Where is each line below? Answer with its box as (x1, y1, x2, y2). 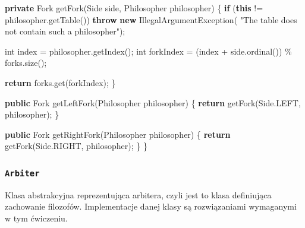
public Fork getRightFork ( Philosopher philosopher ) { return (5, 128, 231, 140)
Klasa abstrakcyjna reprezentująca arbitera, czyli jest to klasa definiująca (5, 188, 272, 201)
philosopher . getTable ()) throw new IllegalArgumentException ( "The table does (5, 13, 297, 26)
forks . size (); (5, 56, 47, 69)
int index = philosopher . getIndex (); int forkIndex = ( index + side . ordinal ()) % (5, 45, 292, 57)
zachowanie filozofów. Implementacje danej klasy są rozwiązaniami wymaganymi (5, 200, 297, 213)
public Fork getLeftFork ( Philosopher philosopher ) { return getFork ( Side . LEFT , (5, 96, 301, 109)
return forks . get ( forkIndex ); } (5, 76, 116, 88)
